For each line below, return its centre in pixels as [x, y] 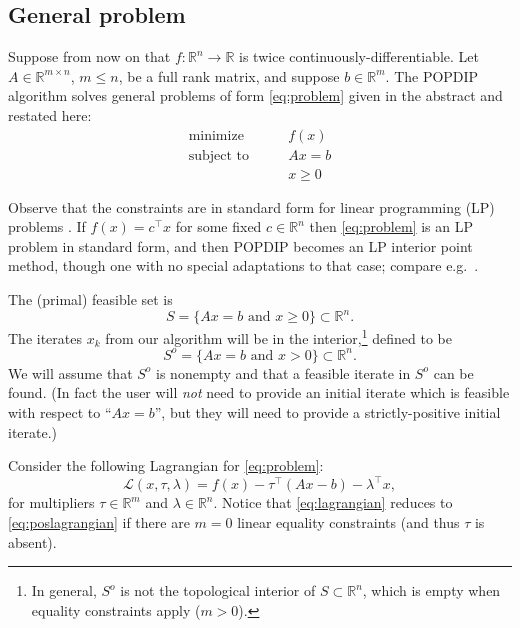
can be [453, 372]
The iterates [45, 337]
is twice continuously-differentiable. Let [359, 56]
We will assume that [70, 372]
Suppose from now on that [89, 56]
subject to [218, 155]
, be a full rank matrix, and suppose [229, 75]
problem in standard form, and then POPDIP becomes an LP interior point [240, 245]
